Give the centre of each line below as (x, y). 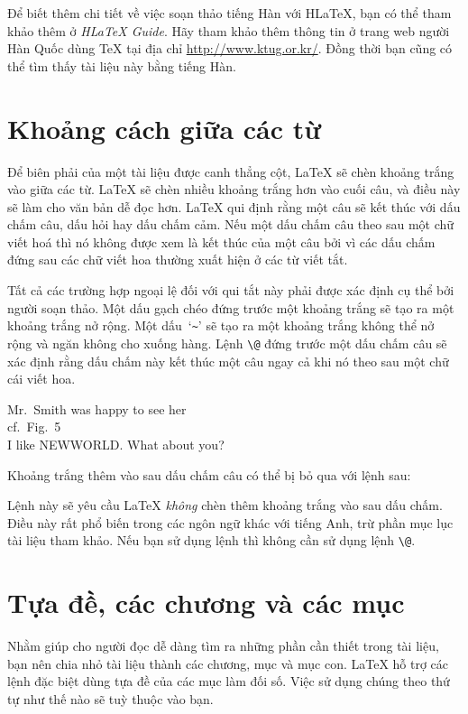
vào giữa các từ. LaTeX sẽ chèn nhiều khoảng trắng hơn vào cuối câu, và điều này (234, 189)
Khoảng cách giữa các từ (165, 128)
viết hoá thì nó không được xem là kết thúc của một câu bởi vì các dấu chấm (221, 241)
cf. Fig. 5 (34, 427)
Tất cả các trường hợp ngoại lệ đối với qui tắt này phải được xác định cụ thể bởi (231, 290)
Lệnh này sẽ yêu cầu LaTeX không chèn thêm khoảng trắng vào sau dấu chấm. (225, 505)
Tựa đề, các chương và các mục (206, 603)
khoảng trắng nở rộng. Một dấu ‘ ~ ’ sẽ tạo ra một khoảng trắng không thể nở (221, 325)
